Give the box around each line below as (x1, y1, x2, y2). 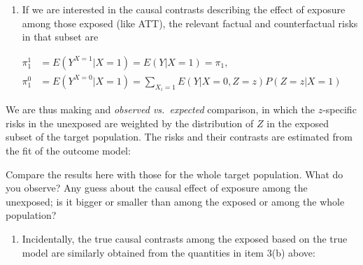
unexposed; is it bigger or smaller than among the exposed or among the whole (6, 194, 345, 208)
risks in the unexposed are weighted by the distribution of (6, 115, 254, 130)
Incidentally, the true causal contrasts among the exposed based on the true (22, 231, 348, 246)
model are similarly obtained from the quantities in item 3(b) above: (22, 245, 315, 259)
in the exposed (266, 115, 329, 130)
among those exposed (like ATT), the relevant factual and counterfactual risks (22, 15, 358, 30)
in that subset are (22, 29, 99, 44)
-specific (322, 102, 357, 117)
